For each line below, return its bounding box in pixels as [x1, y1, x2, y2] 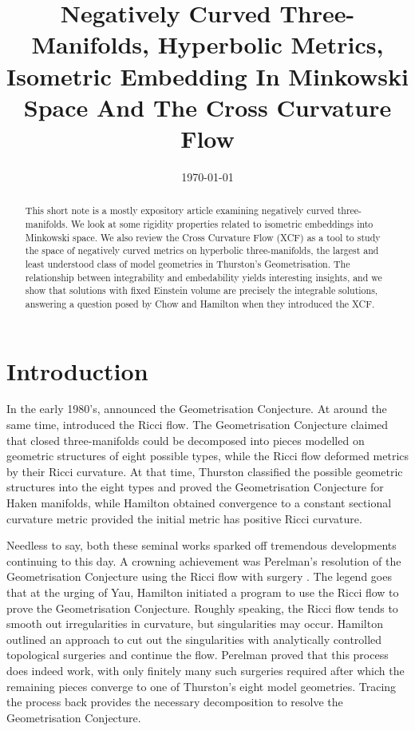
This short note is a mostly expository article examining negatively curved [25, 204, 334, 217]
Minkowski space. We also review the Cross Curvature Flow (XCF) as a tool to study [25, 230, 381, 244]
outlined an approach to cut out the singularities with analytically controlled [6, 630, 382, 647]
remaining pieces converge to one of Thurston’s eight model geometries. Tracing [6, 677, 397, 694]
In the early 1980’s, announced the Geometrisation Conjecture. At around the [6, 400, 387, 417]
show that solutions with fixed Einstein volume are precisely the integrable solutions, [25, 284, 378, 297]
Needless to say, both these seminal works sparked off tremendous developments [6, 537, 397, 554]
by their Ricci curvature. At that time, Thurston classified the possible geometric [6, 463, 403, 479]
